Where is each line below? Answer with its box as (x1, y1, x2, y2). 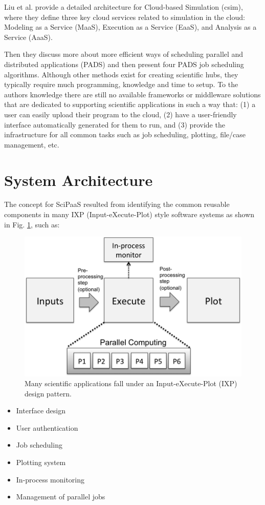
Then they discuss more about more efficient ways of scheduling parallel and (4, 49, 244, 59)
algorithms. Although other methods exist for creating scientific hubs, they (4, 69, 238, 79)
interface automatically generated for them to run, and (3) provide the (4, 119, 225, 130)
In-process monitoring (16, 474, 85, 485)
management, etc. (4, 139, 59, 150)
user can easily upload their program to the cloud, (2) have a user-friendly (4, 109, 237, 119)
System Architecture (4, 169, 153, 190)
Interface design (16, 405, 65, 416)
